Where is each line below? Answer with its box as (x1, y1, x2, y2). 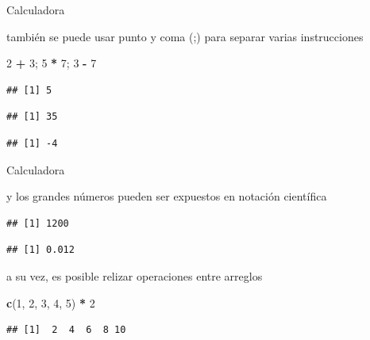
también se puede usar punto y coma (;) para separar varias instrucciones (6, 28, 364, 44)
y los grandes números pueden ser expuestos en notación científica (6, 188, 327, 204)
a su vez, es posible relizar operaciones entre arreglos (6, 267, 263, 284)
